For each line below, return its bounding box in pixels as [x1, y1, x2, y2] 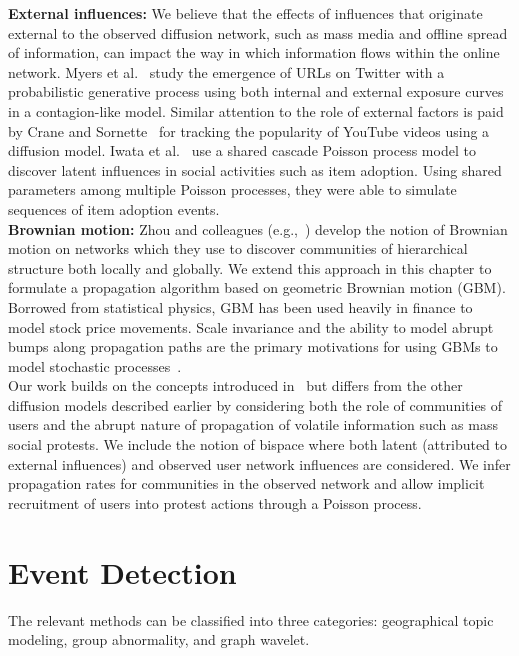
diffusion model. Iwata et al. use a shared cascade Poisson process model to [8, 140, 476, 161]
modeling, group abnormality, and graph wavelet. [8, 629, 310, 650]
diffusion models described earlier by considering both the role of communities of [8, 394, 503, 415]
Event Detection [8, 551, 237, 592]
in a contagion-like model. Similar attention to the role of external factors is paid [8, 100, 504, 121]
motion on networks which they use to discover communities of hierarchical [8, 238, 468, 259]
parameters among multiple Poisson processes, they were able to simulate [8, 179, 457, 200]
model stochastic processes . [8, 355, 182, 376]
